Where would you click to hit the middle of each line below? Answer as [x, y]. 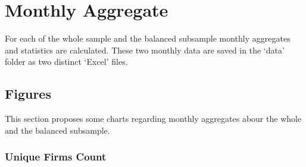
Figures [28, 94]
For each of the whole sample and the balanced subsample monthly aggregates [148, 38]
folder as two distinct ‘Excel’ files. [66, 62]
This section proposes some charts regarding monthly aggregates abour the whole [153, 119]
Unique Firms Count [56, 157]
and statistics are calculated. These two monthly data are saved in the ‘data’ [145, 50]
